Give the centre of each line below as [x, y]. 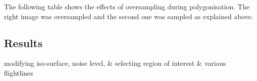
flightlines [19, 72]
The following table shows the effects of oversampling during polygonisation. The [127, 6]
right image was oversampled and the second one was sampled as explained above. [129, 16]
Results [23, 42]
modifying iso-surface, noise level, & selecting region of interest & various [115, 63]
